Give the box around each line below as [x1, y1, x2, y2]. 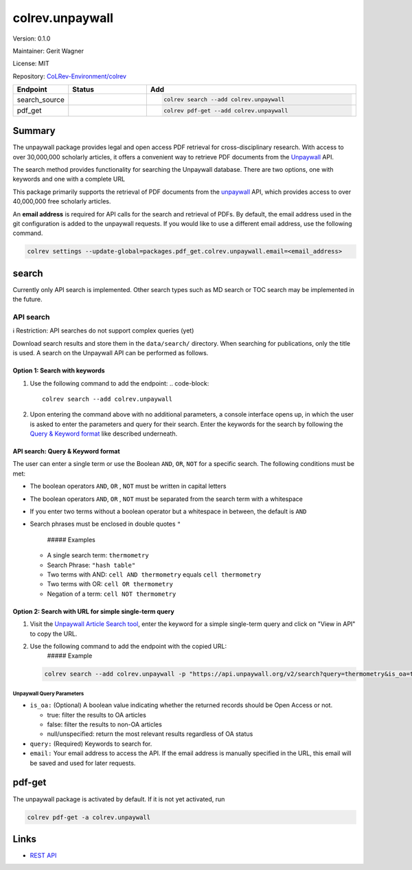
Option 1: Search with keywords [12, 366, 106, 375]
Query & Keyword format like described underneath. [30, 430, 178, 438]
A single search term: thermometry [47, 551, 149, 559]
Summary [12, 125, 56, 137]
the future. [12, 295, 43, 304]
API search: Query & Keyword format [12, 447, 120, 456]
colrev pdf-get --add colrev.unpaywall [163, 107, 288, 114]
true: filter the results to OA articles [47, 711, 147, 719]
